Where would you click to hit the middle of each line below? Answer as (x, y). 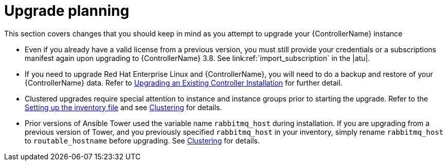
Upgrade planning (67, 11)
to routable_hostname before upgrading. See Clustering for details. (142, 140)
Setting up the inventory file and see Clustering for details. (123, 107)
